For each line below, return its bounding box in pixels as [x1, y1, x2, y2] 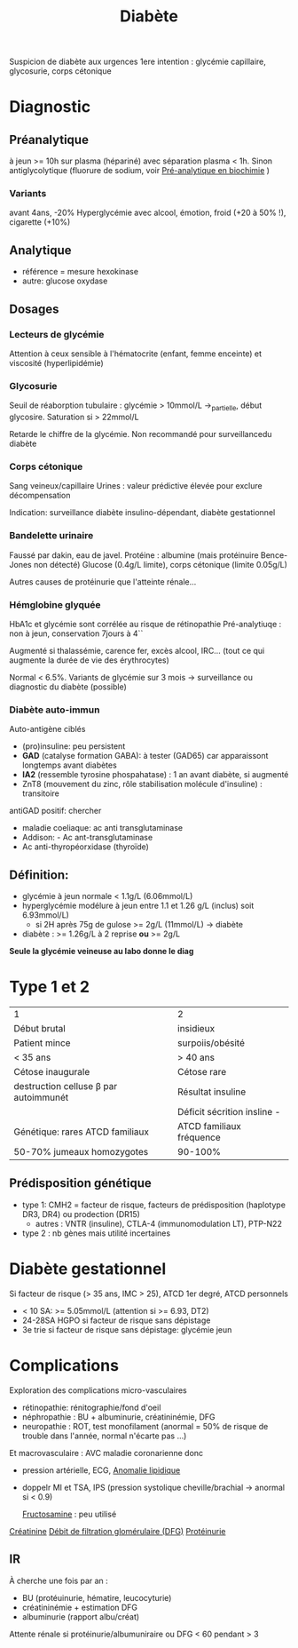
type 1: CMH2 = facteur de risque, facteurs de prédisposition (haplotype [21, 1199, 286, 1210]
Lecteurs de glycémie [9, 328, 105, 340]
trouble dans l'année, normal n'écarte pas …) [21, 1430, 187, 1441]
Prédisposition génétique [9, 1175, 153, 1191]
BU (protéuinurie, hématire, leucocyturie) [21, 1592, 172, 1603]
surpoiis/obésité [176, 1037, 246, 1049]
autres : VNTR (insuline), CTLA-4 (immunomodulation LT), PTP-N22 [35, 1218, 282, 1229]
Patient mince [13, 1037, 71, 1049]
